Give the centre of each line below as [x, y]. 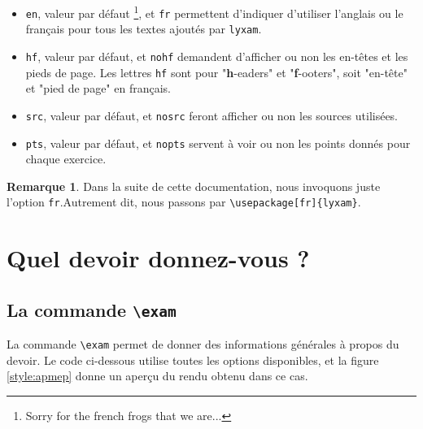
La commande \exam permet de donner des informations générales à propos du [203, 344]
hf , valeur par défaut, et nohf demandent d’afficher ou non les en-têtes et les [217, 56]
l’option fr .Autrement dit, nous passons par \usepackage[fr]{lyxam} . [184, 202]
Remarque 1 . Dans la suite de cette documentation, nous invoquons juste [194, 186]
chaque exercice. [66, 159]
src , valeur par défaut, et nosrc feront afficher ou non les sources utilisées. [212, 115]
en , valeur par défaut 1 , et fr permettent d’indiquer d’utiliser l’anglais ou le [214, 12]
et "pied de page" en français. [98, 88]
